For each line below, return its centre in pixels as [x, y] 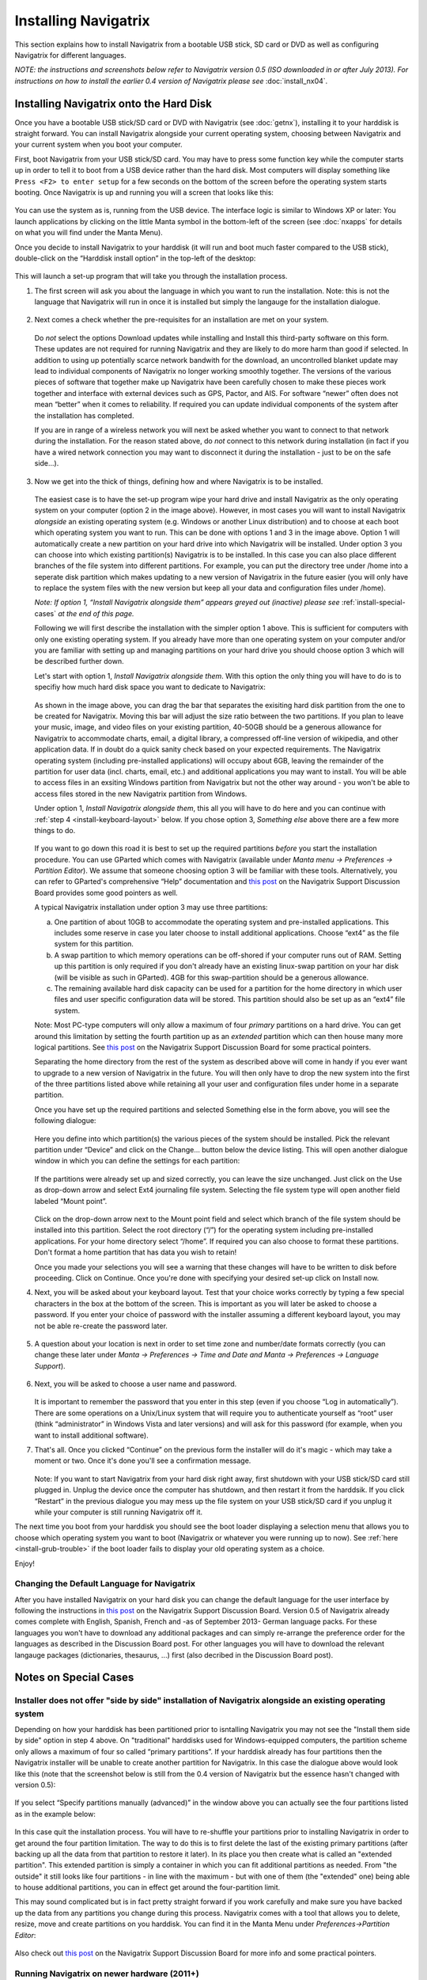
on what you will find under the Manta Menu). [89, 233]
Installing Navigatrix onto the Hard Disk [113, 103]
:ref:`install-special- [374, 603]
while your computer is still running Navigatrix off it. [119, 1512]
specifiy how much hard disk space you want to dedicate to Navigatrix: [150, 687]
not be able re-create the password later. [101, 1326]
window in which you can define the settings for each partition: [137, 1161]
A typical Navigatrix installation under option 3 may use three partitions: [151, 908]
